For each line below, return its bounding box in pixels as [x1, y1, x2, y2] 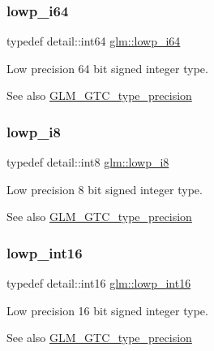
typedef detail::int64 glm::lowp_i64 [6, 32, 181, 50]
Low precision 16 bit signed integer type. [6, 301, 208, 318]
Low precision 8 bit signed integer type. [6, 180, 203, 197]
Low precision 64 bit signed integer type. [6, 59, 208, 76]
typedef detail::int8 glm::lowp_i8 [6, 154, 169, 171]
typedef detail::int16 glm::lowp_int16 [6, 275, 191, 292]
